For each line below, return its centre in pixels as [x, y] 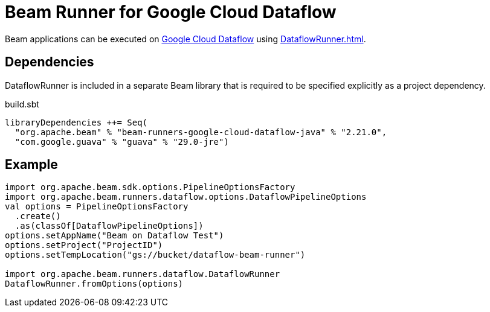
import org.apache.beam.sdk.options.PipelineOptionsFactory [150, 187]
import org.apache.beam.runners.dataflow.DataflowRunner [143, 274]
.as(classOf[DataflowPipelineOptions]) [109, 226]
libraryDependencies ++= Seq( [76, 122]
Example [31, 165]
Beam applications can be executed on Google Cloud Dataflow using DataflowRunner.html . [185, 39]
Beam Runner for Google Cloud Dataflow [171, 12]
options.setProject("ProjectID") [84, 245]
